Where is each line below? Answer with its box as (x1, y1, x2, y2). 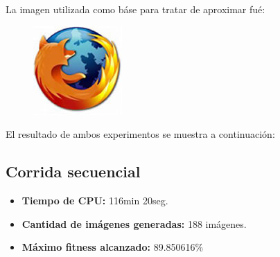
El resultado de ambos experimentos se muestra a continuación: (6, 127, 275, 141)
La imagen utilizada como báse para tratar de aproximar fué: (6, 2, 265, 16)
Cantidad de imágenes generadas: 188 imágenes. (21, 216, 247, 231)
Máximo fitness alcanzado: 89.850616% (21, 240, 204, 254)
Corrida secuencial (6, 161, 141, 182)
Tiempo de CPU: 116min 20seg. (21, 193, 168, 207)
